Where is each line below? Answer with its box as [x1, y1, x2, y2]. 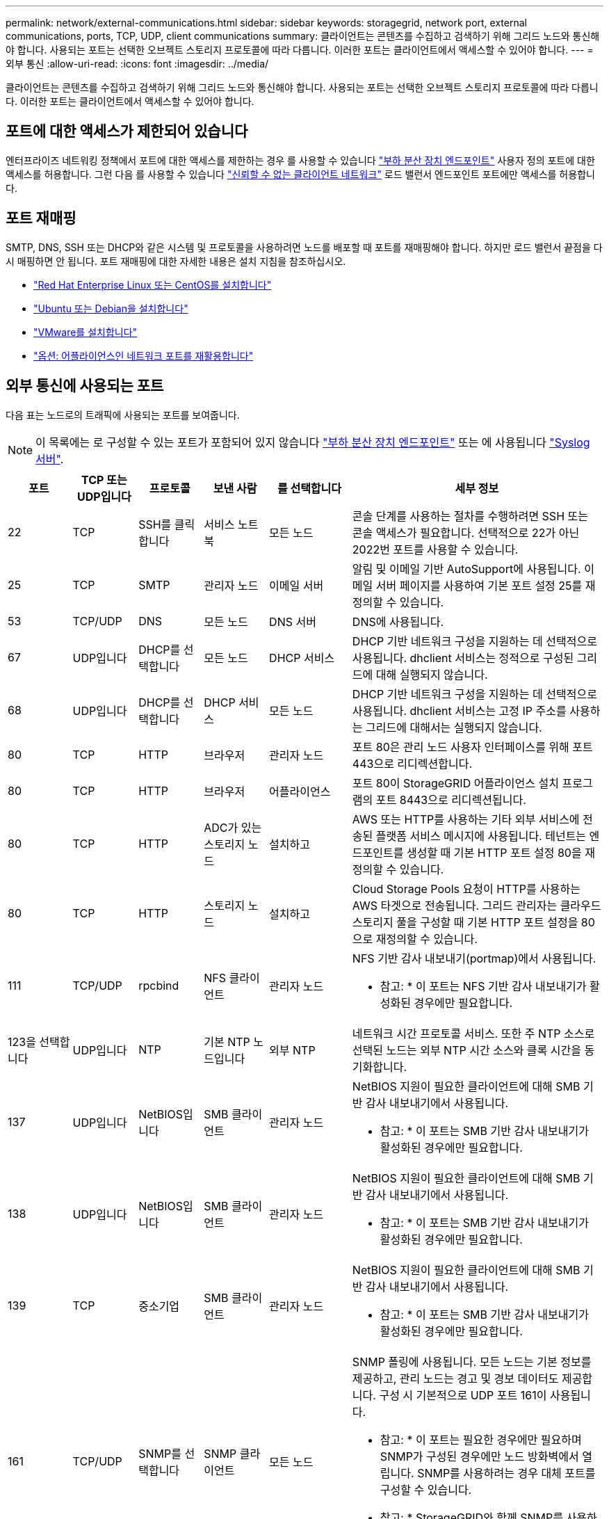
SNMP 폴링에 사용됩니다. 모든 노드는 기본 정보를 [352, 1354, 592, 1369]
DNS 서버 [269, 614, 316, 629]
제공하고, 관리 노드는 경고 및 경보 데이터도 [352, 1371, 559, 1385]
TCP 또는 [81, 472, 127, 487]
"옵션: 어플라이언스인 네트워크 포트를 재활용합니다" [33, 349, 254, 362]
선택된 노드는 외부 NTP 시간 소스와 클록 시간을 [352, 1043, 581, 1057]
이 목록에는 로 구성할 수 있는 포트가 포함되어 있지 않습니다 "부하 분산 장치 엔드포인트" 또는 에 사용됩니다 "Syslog [35, 435, 590, 449]
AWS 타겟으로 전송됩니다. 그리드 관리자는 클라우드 [352, 898, 601, 913]
